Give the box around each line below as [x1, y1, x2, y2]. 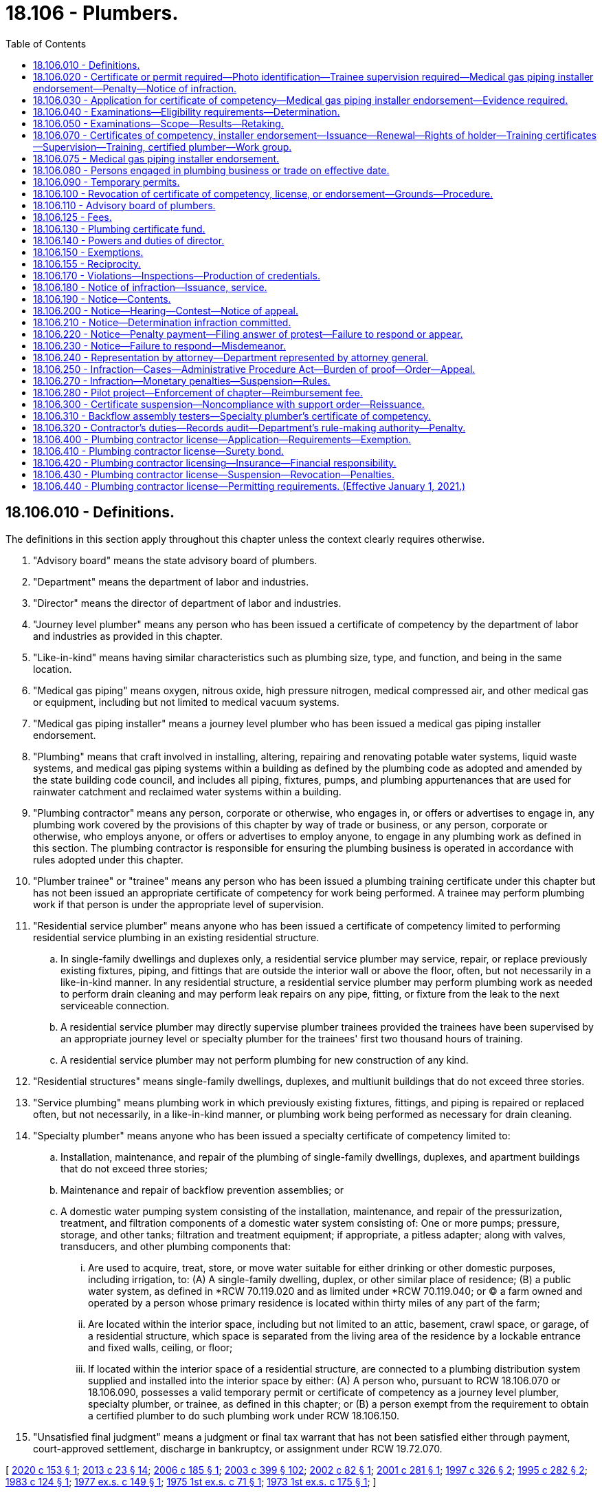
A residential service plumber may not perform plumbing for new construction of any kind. [60, 1053, 469, 1066]
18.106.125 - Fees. [33, 211, 112, 223]
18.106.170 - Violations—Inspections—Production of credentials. [33, 269, 321, 281]
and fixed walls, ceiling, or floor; [88, 1341, 233, 1353]
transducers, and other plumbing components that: [60, 1240, 291, 1252]
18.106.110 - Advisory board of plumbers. [33, 199, 216, 211]
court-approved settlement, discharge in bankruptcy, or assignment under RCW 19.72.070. [33, 1442, 443, 1454]
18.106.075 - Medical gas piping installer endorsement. [33, 152, 280, 164]
